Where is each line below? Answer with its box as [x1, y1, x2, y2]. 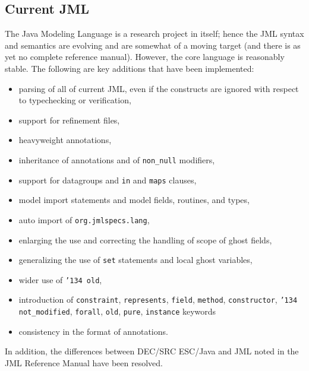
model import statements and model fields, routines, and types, [18, 194, 250, 206]
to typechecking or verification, [18, 94, 131, 106]
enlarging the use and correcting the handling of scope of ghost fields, [18, 233, 272, 246]
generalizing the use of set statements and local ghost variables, [18, 253, 253, 266]
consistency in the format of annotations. [18, 325, 168, 337]
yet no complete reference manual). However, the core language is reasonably [5, 50, 285, 63]
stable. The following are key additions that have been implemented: [5, 62, 254, 74]
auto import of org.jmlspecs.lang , [18, 213, 150, 226]
